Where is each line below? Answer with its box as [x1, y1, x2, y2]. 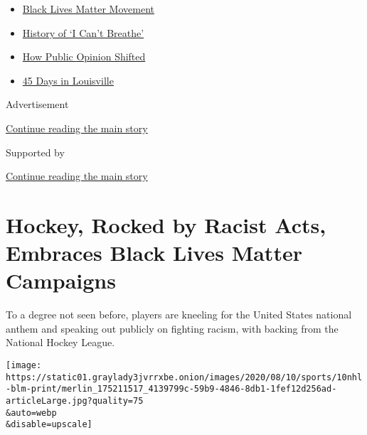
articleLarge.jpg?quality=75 [6, 396, 144, 406]
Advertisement [6, 97, 69, 112]
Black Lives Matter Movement [22, 1, 154, 16]
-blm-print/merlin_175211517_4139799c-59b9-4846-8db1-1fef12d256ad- [6, 384, 337, 394]
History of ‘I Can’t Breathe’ [22, 25, 144, 40]
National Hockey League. [6, 335, 115, 350]
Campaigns [6, 266, 116, 295]
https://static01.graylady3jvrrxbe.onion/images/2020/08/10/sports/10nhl [6, 372, 363, 382]
